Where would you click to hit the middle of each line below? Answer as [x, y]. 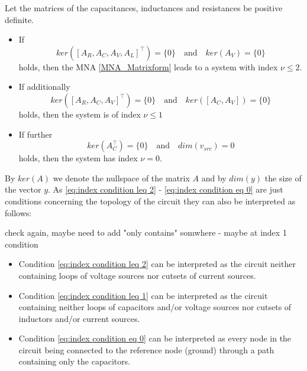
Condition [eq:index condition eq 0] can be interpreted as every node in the [155, 338]
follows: [18, 212]
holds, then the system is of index [80, 114]
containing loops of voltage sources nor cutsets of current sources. [137, 275]
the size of [283, 178]
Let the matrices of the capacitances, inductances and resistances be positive [144, 8]
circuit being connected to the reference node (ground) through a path [146, 349]
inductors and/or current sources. [79, 318]
